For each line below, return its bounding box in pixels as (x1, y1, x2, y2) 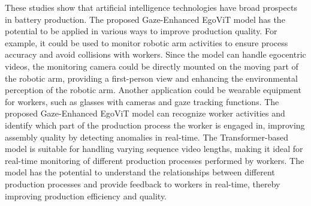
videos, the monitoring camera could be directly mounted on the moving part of (5, 59, 298, 72)
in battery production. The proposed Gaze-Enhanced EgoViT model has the (5, 13, 285, 25)
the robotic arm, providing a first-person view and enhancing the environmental (5, 71, 298, 84)
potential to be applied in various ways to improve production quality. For (5, 25, 277, 37)
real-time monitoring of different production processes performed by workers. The (5, 154, 304, 166)
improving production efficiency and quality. (5, 189, 167, 202)
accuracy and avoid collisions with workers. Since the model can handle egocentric (5, 48, 306, 61)
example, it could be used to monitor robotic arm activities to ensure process (5, 36, 288, 49)
